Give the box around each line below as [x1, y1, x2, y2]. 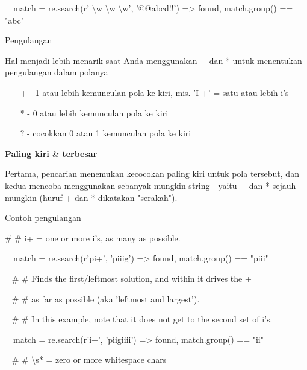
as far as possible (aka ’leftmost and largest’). [31, 292, 200, 305]
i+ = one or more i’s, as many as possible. [24, 231, 181, 244]
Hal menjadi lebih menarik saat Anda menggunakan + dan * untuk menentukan [5, 54, 302, 66]
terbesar [62, 147, 98, 159]
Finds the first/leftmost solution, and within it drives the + [31, 272, 252, 284]
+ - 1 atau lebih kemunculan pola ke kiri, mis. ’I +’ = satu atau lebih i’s [20, 86, 289, 98]
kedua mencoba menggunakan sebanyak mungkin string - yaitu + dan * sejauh [5, 179, 296, 191]
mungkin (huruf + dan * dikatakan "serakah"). [5, 191, 178, 203]
